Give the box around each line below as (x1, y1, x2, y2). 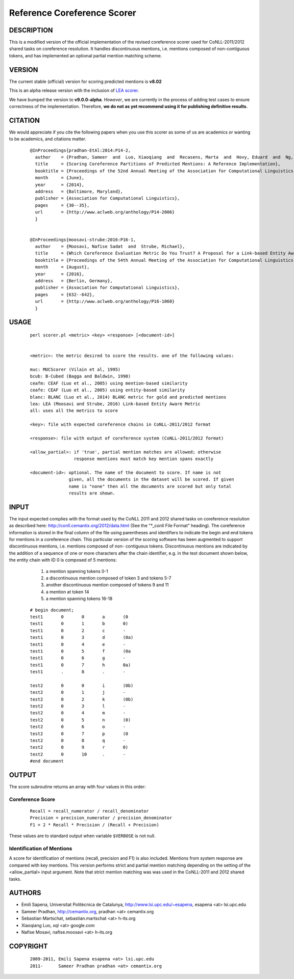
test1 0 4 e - (30, 641, 126, 647)
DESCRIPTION (9, 26, 53, 34)
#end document (30, 759, 64, 764)
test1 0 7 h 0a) (30, 662, 131, 668)
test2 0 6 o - (30, 724, 126, 730)
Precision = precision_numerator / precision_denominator (30, 815, 172, 821)
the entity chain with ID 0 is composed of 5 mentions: (9, 557, 117, 563)
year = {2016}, (35, 271, 85, 277)
